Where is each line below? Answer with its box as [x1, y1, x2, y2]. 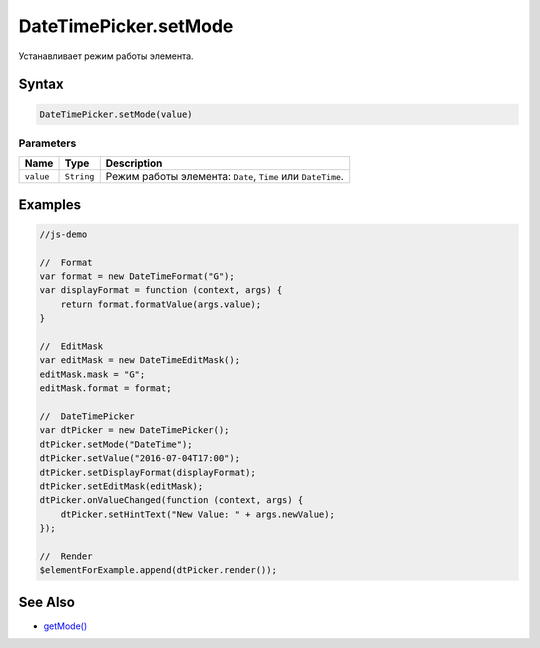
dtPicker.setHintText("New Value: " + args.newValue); [60, 508, 335, 520]
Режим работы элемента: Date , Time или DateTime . [105, 170, 344, 184]
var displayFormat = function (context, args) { [39, 285, 283, 296]
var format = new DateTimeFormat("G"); [39, 271, 235, 282]
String [64, 171, 95, 182]
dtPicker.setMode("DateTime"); [39, 438, 194, 450]
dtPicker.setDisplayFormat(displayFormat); [39, 466, 257, 478]
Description [105, 156, 163, 170]
